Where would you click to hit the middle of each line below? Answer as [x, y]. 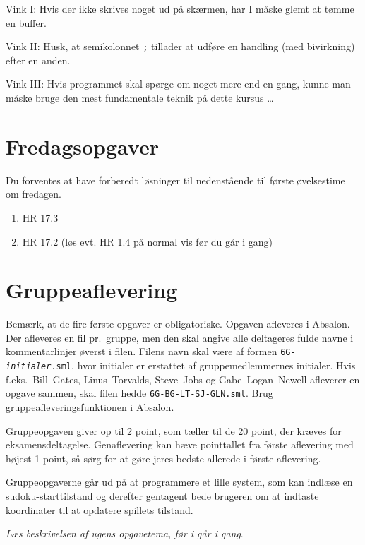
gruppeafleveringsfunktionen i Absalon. [90, 407]
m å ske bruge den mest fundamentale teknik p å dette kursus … [140, 98]
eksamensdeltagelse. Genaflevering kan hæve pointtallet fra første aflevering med [180, 444]
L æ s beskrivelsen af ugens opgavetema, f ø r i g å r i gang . [125, 533]
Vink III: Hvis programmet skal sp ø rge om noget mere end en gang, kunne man [178, 84]
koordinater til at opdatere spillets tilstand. [100, 509]
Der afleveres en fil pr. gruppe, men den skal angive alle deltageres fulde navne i [180, 337]
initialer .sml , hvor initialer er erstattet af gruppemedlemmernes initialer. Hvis [181, 365]
